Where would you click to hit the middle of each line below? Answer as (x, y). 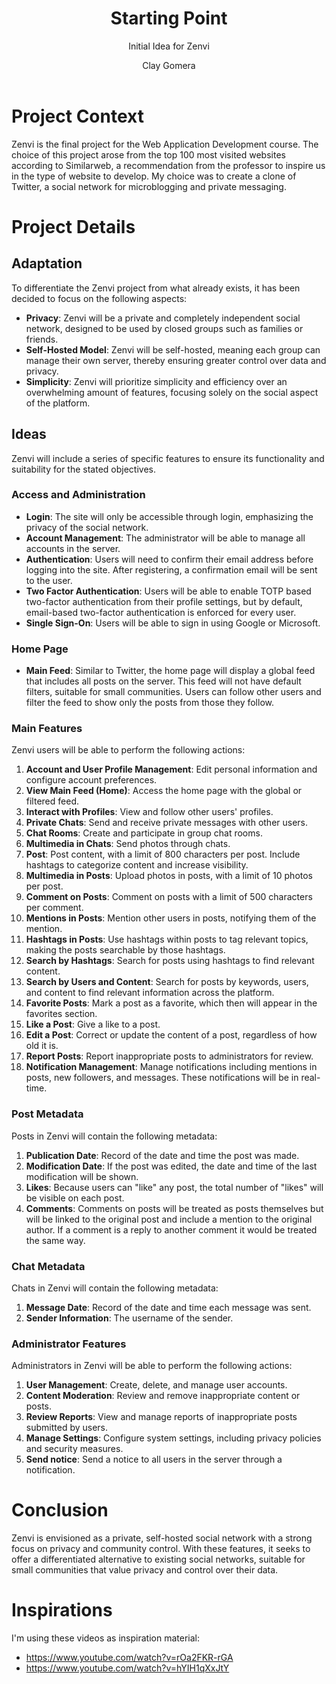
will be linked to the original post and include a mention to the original (169, 1219)
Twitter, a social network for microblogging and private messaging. (149, 186)
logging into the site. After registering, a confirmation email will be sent (171, 569)
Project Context (77, 116)
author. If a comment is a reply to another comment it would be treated (171, 1229)
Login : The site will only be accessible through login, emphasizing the (169, 516)
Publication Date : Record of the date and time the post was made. (162, 1155)
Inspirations (62, 1610)
